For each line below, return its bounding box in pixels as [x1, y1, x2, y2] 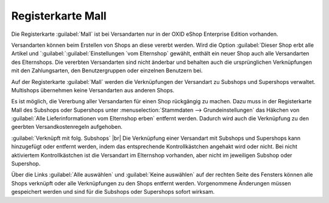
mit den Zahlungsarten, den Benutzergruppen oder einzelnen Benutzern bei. [11, 67, 203, 74]
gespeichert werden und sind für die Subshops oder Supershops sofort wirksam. [11, 188, 215, 196]
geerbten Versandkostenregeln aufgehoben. [11, 123, 123, 131]
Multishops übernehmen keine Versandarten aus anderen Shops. [11, 86, 175, 94]
